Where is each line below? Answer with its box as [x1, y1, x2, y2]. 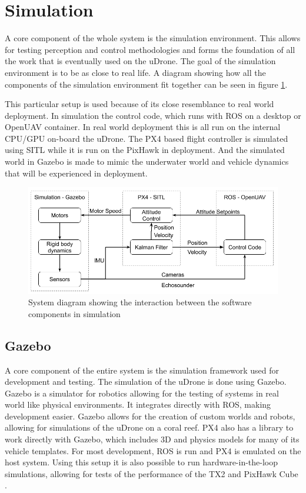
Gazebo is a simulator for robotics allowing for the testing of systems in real [5, 387, 279, 399]
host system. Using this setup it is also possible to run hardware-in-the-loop [5, 456, 278, 468]
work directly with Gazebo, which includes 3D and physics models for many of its [5, 433, 300, 445]
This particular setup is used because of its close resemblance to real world [5, 98, 274, 110]
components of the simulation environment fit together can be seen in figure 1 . [5, 78, 288, 90]
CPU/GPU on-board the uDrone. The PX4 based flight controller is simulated [5, 132, 288, 144]
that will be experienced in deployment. [5, 166, 148, 179]
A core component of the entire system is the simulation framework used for [5, 364, 280, 376]
